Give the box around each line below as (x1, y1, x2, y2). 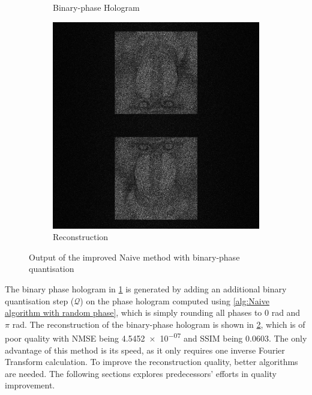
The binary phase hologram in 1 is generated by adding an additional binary (5, 282, 287, 295)
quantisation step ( (5, 294, 74, 307)
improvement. (5, 379, 55, 391)
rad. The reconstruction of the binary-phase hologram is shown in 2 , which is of (12, 318, 305, 330)
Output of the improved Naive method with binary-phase (29, 250, 240, 263)
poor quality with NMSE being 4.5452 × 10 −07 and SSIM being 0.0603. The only (5, 330, 307, 344)
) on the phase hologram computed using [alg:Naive (80, 294, 269, 307)
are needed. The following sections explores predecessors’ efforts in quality (5, 367, 277, 379)
